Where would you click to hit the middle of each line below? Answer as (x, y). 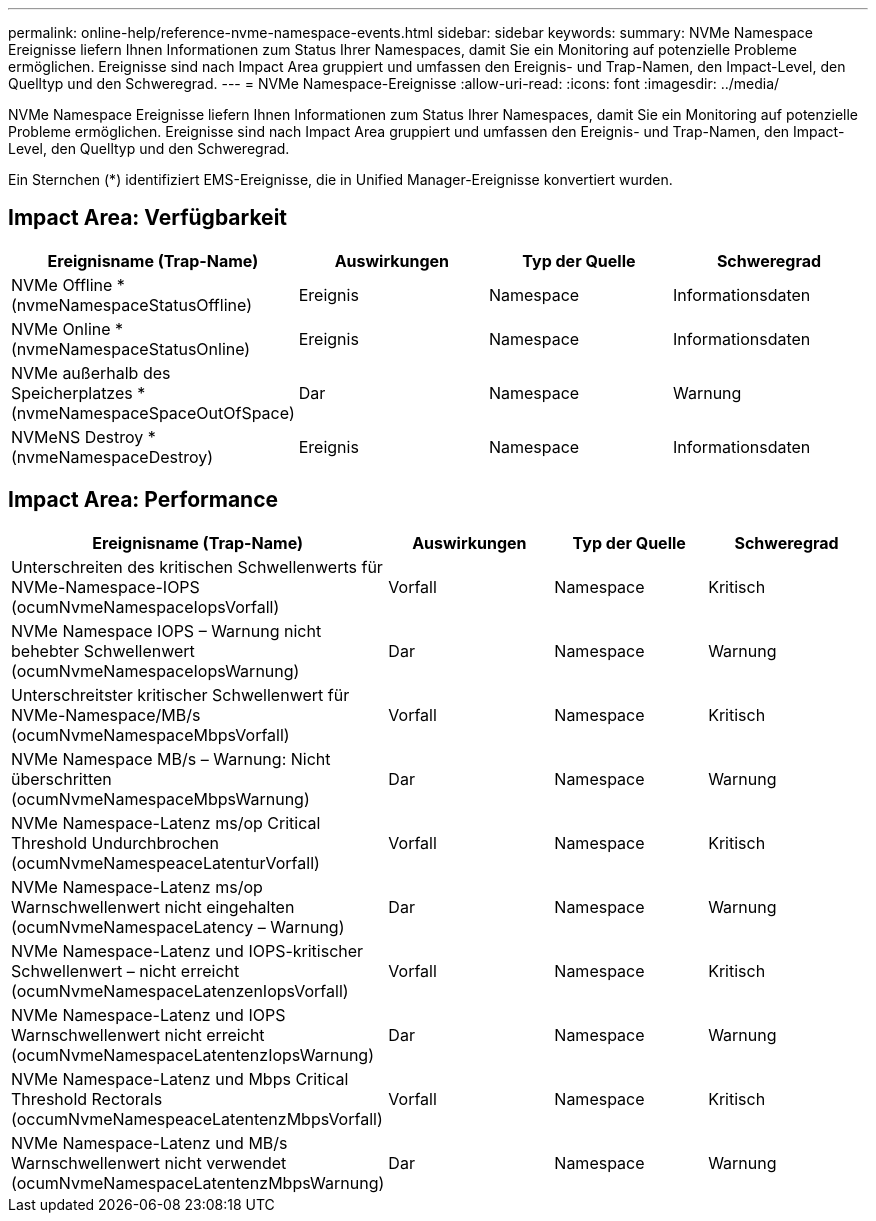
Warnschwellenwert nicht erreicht (138, 1034)
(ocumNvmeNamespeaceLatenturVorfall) (165, 862)
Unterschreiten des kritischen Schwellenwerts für (197, 566)
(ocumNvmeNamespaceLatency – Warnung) (178, 926)
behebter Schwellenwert (103, 650)
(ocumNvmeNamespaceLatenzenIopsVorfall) (180, 990)
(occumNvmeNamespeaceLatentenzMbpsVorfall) (197, 1118)
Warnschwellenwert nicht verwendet (149, 1162)
